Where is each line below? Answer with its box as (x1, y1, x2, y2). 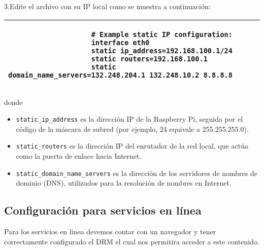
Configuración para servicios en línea (4, 202, 202, 218)
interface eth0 (91, 38, 150, 47)
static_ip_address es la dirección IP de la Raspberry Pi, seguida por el (16, 114, 243, 124)
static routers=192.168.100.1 (91, 54, 208, 63)
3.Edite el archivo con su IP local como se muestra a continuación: (4, 1, 211, 11)
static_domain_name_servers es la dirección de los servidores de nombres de (16, 167, 257, 178)
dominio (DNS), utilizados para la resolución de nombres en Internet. (16, 177, 232, 188)
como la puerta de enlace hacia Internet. (16, 151, 142, 161)
